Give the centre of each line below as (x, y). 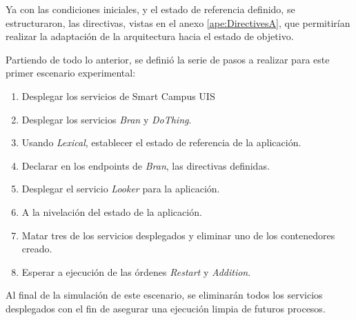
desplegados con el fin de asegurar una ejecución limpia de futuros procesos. (166, 308)
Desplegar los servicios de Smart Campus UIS (118, 96)
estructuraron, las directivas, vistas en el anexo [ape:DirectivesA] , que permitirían (178, 22)
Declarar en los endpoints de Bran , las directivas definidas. (146, 165)
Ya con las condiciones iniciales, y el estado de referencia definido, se (150, 9)
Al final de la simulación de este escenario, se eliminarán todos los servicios (164, 295)
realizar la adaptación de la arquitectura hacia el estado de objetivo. (150, 36)
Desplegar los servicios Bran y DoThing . (107, 119)
